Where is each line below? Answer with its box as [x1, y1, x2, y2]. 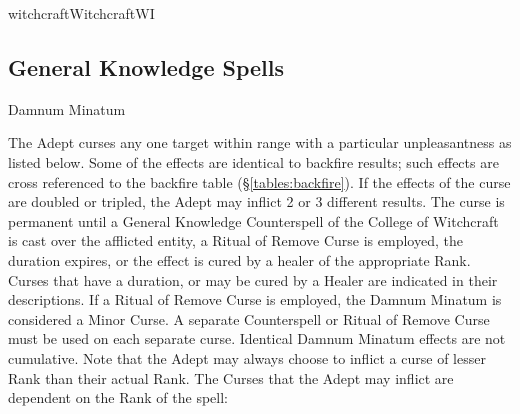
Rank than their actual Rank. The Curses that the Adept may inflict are [8, 367, 454, 388]
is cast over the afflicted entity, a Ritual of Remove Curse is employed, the [8, 230, 463, 251]
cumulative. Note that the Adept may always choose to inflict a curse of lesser [8, 347, 486, 368]
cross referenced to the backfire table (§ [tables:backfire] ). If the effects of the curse [8, 171, 511, 192]
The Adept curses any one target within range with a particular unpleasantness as [8, 132, 512, 153]
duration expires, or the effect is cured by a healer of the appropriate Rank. [8, 249, 471, 270]
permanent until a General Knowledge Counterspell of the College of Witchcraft [8, 210, 499, 231]
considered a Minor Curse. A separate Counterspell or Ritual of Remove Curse [8, 308, 490, 329]
